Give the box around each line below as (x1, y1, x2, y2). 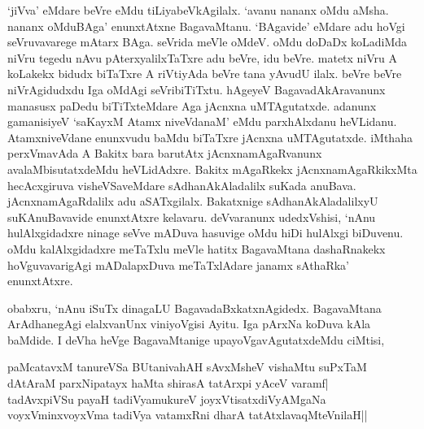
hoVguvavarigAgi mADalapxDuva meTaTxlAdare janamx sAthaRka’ (7, 256, 349, 273)
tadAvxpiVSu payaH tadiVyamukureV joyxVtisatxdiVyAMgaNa (7, 390, 326, 407)
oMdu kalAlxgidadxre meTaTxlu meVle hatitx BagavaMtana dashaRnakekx (7, 240, 386, 257)
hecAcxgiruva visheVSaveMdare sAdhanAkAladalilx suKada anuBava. (7, 176, 356, 193)
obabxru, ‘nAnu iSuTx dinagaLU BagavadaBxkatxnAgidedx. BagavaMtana (7, 299, 382, 316)
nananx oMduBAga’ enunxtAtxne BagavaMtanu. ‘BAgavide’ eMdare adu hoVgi (7, 17, 405, 34)
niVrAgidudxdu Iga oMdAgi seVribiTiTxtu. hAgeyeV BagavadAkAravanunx (7, 80, 386, 97)
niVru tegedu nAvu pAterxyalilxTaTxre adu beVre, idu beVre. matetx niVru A (7, 49, 398, 66)
